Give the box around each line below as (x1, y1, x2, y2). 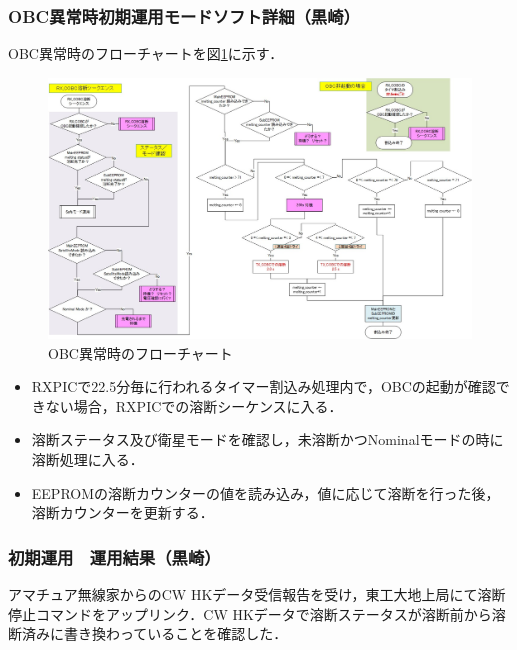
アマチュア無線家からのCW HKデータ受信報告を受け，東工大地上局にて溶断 (8, 584, 506, 605)
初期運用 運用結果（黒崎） (8, 544, 221, 569)
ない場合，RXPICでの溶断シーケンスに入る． (45, 395, 343, 416)
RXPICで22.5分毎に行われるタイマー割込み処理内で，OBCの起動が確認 (31, 376, 496, 397)
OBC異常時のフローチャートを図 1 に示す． (8, 43, 284, 64)
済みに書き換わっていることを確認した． (21, 623, 288, 644)
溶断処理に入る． (31, 449, 144, 470)
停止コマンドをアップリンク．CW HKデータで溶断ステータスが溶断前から (8, 603, 492, 624)
